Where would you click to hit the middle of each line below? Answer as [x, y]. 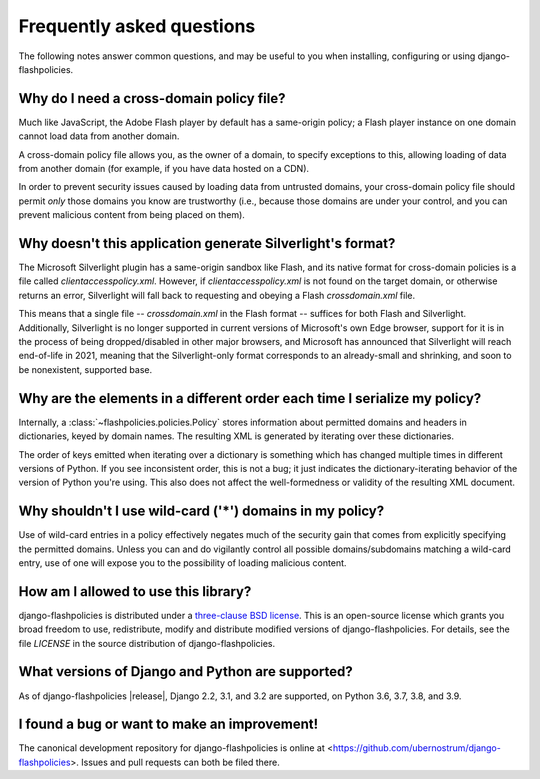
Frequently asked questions [137, 26]
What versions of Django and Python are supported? [186, 671]
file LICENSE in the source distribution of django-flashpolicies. [147, 643]
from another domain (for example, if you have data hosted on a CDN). [164, 169]
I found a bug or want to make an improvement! [168, 724]
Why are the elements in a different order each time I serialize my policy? [250, 398]
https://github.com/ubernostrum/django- [417, 748]
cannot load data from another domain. [99, 136]
